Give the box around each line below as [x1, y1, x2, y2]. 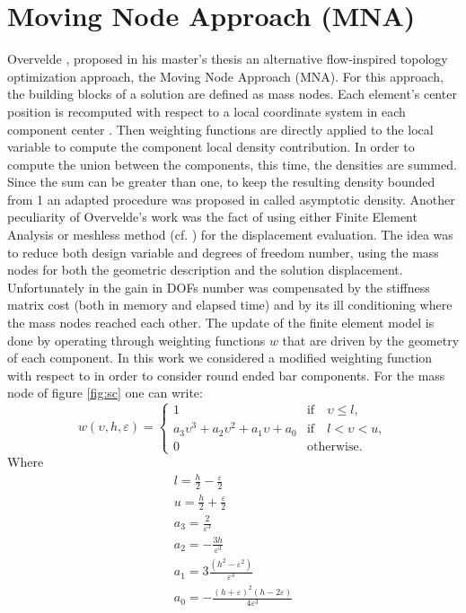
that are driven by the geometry [282, 330, 460, 349]
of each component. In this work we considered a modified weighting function [7, 348, 433, 367]
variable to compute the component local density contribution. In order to [7, 137, 415, 156]
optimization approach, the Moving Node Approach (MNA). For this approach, [7, 66, 444, 85]
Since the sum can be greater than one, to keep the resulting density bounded [7, 172, 435, 191]
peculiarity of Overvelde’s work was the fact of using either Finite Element [7, 207, 418, 226]
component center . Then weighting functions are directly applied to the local [7, 119, 434, 138]
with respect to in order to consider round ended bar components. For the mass [7, 365, 445, 384]
